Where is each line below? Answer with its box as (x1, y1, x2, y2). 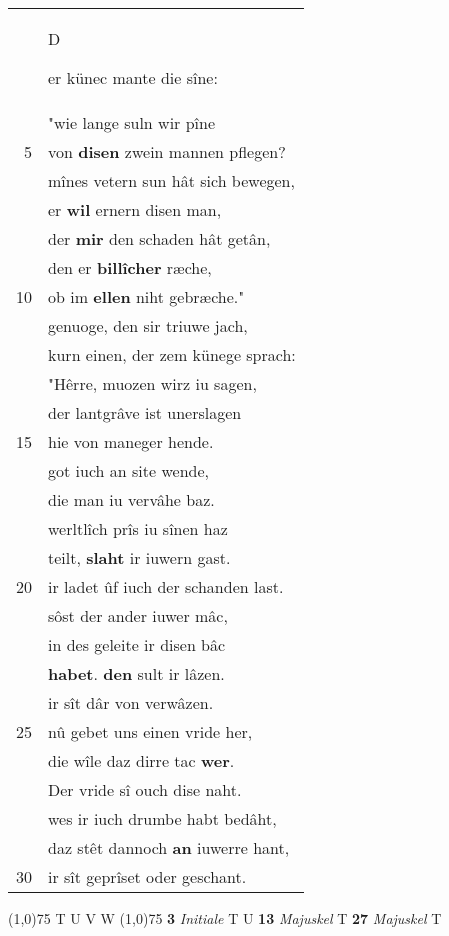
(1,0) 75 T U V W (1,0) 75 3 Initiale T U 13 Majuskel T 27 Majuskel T (8, 908, 442, 928)
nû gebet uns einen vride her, (48, 720, 253, 743)
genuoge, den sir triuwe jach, (48, 314, 248, 337)
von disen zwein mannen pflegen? (48, 140, 286, 163)
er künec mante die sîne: (48, 66, 218, 89)
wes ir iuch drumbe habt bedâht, (48, 807, 277, 830)
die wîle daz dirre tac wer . (48, 749, 235, 772)
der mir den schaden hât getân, (48, 227, 271, 250)
